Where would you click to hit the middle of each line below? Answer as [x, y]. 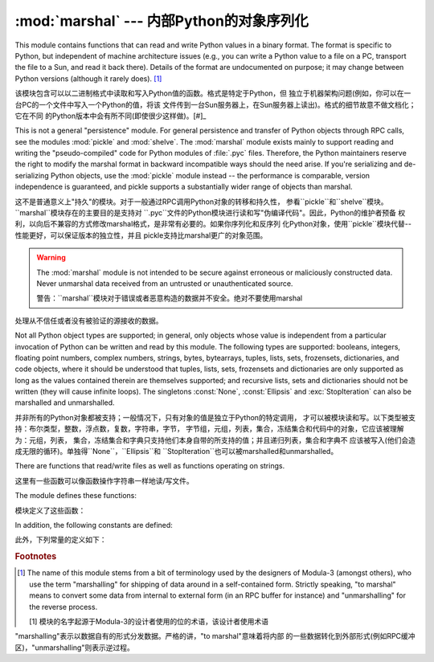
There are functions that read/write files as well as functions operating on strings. [150, 466]
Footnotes [36, 557]
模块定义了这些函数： [50, 510]
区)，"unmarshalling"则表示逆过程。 [74, 648]
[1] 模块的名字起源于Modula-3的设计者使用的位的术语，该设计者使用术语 [149, 621]
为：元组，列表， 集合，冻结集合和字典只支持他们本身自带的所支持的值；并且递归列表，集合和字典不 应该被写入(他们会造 [215, 440]
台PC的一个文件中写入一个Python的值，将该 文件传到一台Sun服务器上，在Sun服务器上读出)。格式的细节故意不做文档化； [215, 104]
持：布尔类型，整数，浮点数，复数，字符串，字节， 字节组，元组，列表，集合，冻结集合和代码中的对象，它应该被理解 [209, 429]
